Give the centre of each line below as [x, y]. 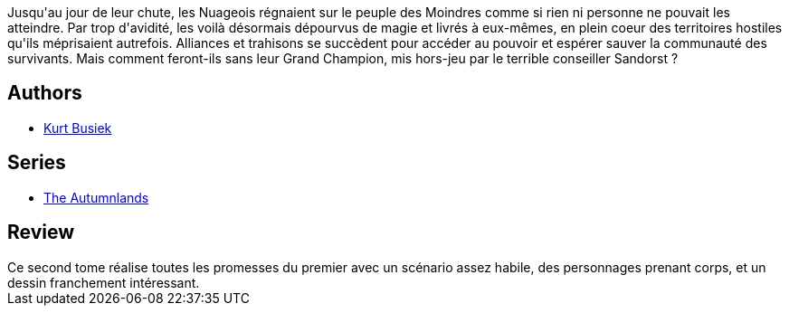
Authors [45, 93]
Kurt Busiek [78, 128]
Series [37, 163]
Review [41, 232]
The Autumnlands [96, 197]
